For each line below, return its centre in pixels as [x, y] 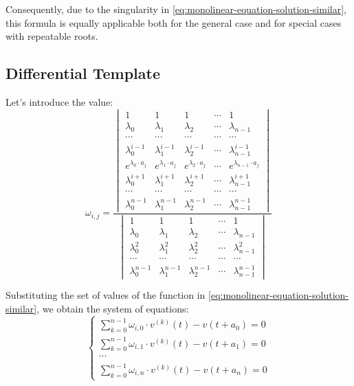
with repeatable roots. [52, 36]
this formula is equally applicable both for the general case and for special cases [174, 22]
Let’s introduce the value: [59, 101]
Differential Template [83, 73]
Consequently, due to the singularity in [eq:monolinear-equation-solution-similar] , [176, 9]
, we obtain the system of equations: [113, 308]
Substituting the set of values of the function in [106, 295]
